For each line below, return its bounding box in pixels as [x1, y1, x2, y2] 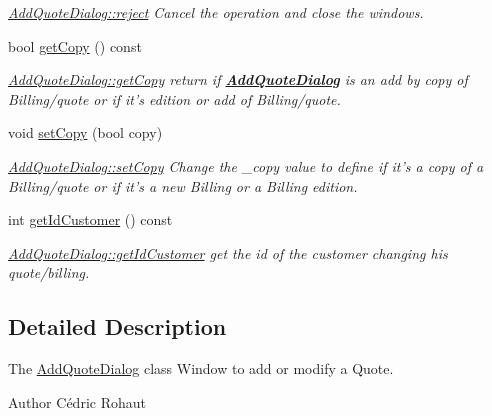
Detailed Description [8, 311, 227, 342]
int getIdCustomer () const [8, 209, 173, 230]
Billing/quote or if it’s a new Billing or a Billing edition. [8, 175, 358, 196]
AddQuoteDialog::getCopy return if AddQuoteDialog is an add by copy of [8, 69, 468, 90]
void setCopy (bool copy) [8, 122, 163, 143]
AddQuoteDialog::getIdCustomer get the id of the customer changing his [8, 242, 448, 263]
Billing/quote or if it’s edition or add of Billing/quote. [8, 88, 341, 109]
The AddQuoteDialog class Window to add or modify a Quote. [8, 358, 394, 379]
